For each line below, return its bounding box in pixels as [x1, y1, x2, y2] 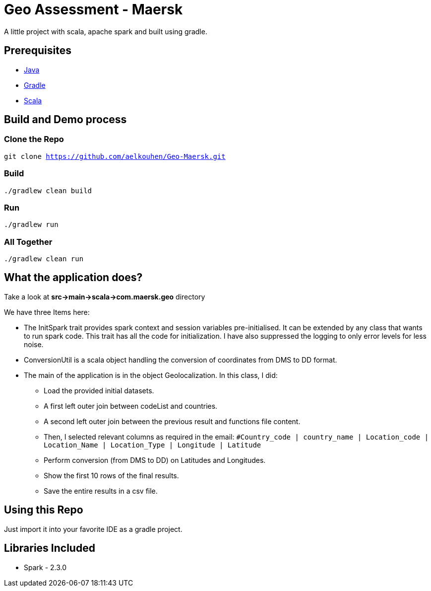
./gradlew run [4, 221, 59, 229]
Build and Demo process [4, 113, 127, 126]
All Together [4, 236, 53, 247]
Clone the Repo [4, 134, 64, 145]
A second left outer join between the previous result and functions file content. [44, 417, 301, 426]
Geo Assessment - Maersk [4, 1, 183, 18]
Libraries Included [4, 542, 95, 555]
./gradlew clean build [4, 186, 92, 195]
